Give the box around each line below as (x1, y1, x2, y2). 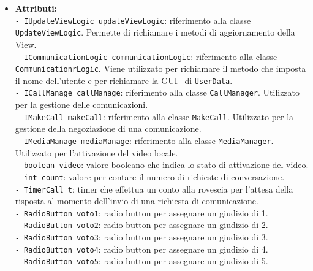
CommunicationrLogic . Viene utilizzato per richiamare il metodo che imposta (15, 62, 306, 75)
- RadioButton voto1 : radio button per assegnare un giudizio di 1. (15, 206, 268, 219)
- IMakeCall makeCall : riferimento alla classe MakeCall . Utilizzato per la (15, 110, 294, 123)
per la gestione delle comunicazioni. (15, 98, 148, 111)
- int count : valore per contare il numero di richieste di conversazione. (15, 170, 285, 183)
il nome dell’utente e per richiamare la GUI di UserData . (15, 74, 233, 86)
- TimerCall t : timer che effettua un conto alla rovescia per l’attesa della (15, 182, 293, 195)
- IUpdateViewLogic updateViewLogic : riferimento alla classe (15, 13, 251, 26)
